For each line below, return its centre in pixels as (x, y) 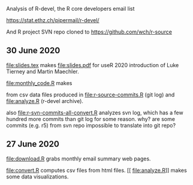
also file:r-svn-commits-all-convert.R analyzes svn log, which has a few (95, 113)
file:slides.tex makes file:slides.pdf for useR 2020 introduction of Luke (93, 65)
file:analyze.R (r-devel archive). (45, 101)
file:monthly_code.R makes (39, 83)
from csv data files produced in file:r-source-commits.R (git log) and (91, 95)
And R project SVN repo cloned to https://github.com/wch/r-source (89, 32)
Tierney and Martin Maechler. (43, 71)
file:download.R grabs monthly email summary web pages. (79, 159)
